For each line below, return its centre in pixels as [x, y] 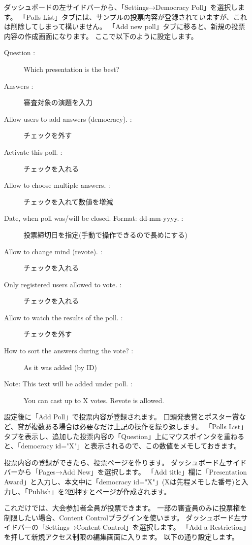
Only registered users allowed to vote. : [63, 284]
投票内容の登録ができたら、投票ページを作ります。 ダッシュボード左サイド [125, 462]
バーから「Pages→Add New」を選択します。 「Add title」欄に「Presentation [126, 472]
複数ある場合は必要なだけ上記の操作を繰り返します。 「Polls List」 [139, 426]
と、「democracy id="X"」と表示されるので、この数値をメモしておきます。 [123, 446]
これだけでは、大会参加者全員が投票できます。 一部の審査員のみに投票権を [126, 508]
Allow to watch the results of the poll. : [63, 317]
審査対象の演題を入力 [58, 102]
